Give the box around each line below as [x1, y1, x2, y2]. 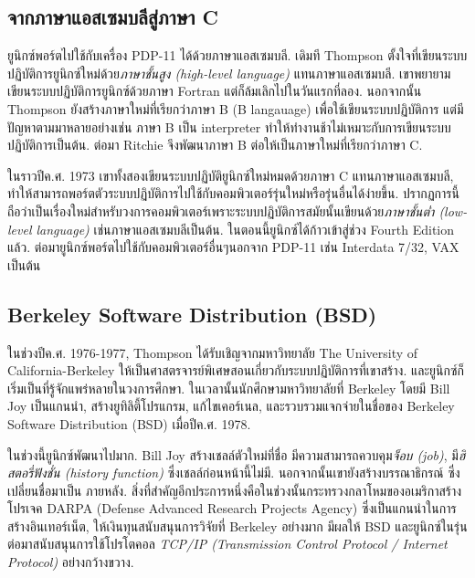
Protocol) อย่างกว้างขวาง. [7, 552, 134, 572]
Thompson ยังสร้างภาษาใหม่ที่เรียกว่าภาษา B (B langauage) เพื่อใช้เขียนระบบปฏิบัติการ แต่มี [7, 99, 464, 118]
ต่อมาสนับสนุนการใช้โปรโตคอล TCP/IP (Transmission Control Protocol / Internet [7, 534, 448, 553]
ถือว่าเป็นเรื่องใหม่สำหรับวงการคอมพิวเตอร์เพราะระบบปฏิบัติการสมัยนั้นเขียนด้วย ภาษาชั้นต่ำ [7, 201, 435, 220]
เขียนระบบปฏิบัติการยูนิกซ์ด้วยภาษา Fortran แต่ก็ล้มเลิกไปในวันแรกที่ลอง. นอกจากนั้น [7, 81, 422, 100]
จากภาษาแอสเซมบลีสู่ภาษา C [7, 3, 219, 31]
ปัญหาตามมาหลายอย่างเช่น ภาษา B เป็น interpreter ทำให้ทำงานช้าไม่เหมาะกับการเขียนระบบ [7, 117, 451, 136]
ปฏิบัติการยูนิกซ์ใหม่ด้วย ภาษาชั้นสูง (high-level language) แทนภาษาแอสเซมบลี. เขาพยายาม [7, 63, 451, 82]
